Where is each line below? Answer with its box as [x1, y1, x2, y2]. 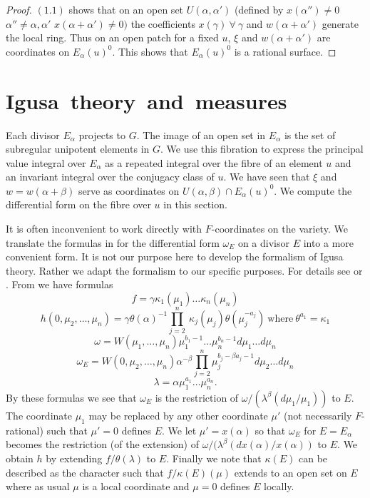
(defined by [234, 2, 284, 16]
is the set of [284, 127, 336, 142]
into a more [303, 235, 354, 250]
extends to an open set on [234, 464, 347, 479]
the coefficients [130, 16, 195, 31]
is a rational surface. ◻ [234, 44, 336, 59]
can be [298, 450, 328, 465]
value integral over [6, 155, 86, 170]
